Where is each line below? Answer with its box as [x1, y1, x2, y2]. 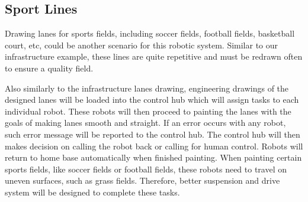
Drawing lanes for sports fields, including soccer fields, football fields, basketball [5, 27, 295, 40]
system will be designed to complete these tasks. [5, 185, 180, 198]
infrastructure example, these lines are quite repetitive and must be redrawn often [5, 50, 303, 63]
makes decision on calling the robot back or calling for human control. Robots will [5, 139, 303, 152]
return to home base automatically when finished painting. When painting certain [5, 151, 302, 164]
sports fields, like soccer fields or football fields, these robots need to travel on [5, 162, 287, 175]
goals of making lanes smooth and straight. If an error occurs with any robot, [5, 116, 286, 129]
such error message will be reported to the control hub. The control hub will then [5, 128, 300, 140]
